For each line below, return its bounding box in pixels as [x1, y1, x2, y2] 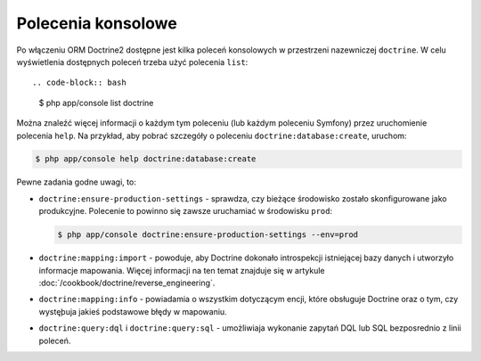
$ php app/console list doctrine [38, 97, 154, 108]
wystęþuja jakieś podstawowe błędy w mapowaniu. [38, 306, 227, 316]
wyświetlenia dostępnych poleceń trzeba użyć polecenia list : [16, 56, 249, 67]
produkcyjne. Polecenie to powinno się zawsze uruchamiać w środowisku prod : [38, 206, 333, 217]
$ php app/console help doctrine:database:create [35, 154, 257, 164]
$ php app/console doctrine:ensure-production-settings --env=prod [57, 230, 359, 240]
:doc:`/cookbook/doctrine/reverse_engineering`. [38, 277, 216, 288]
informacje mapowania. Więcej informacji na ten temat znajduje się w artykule [38, 265, 325, 275]
